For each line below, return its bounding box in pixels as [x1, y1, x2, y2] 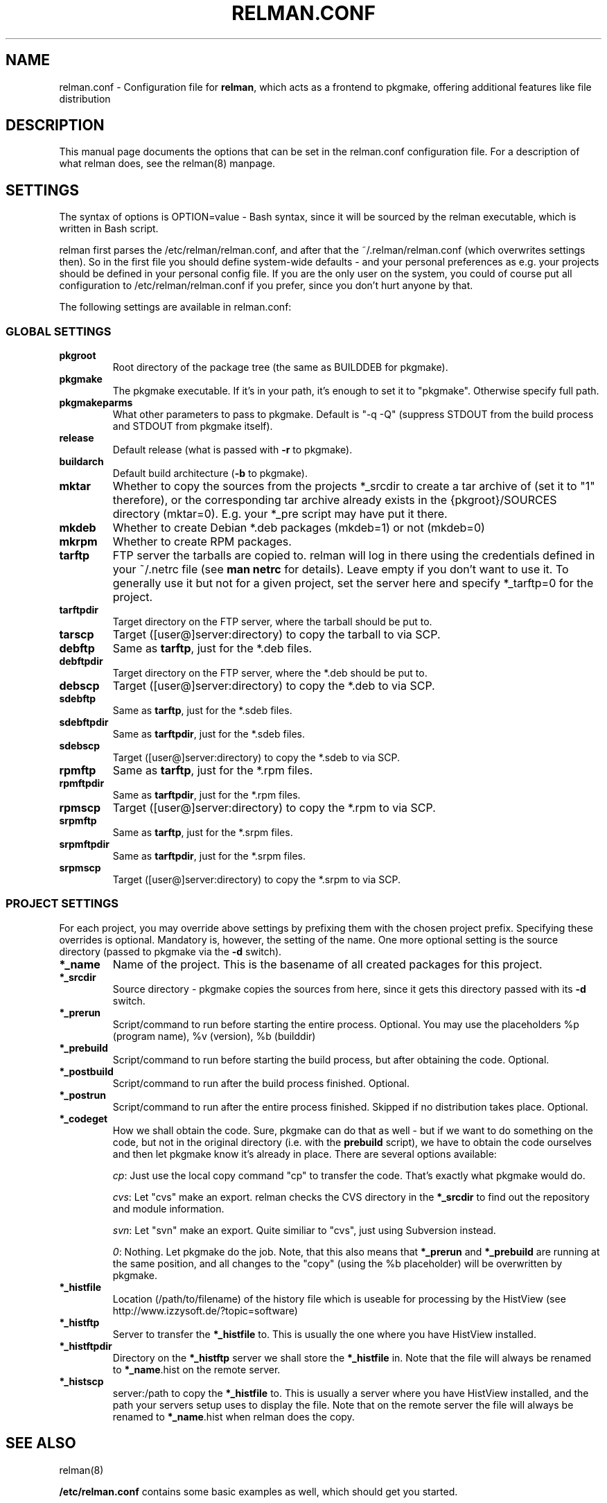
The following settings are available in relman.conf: [59, 301, 292, 313]
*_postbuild [59, 1065, 114, 1077]
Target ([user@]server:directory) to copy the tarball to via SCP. [112, 627, 441, 642]
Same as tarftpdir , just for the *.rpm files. [112, 789, 301, 801]
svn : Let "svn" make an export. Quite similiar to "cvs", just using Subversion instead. [112, 1224, 496, 1236]
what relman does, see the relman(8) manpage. [59, 157, 276, 170]
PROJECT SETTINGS [6, 896, 118, 911]
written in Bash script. [59, 223, 159, 235]
